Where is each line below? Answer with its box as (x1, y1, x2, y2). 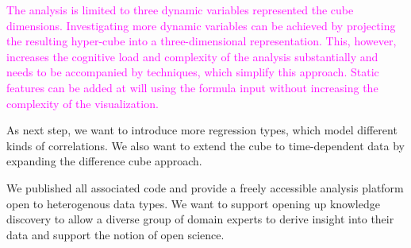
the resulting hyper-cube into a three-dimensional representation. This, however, (6, 33, 397, 49)
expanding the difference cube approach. (6, 153, 202, 169)
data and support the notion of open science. (6, 226, 225, 242)
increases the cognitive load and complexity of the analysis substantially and (6, 48, 378, 64)
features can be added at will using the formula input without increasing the (6, 79, 378, 95)
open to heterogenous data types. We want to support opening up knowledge (6, 195, 380, 211)
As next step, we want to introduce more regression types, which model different (6, 122, 398, 138)
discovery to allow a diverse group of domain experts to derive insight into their (6, 211, 394, 227)
